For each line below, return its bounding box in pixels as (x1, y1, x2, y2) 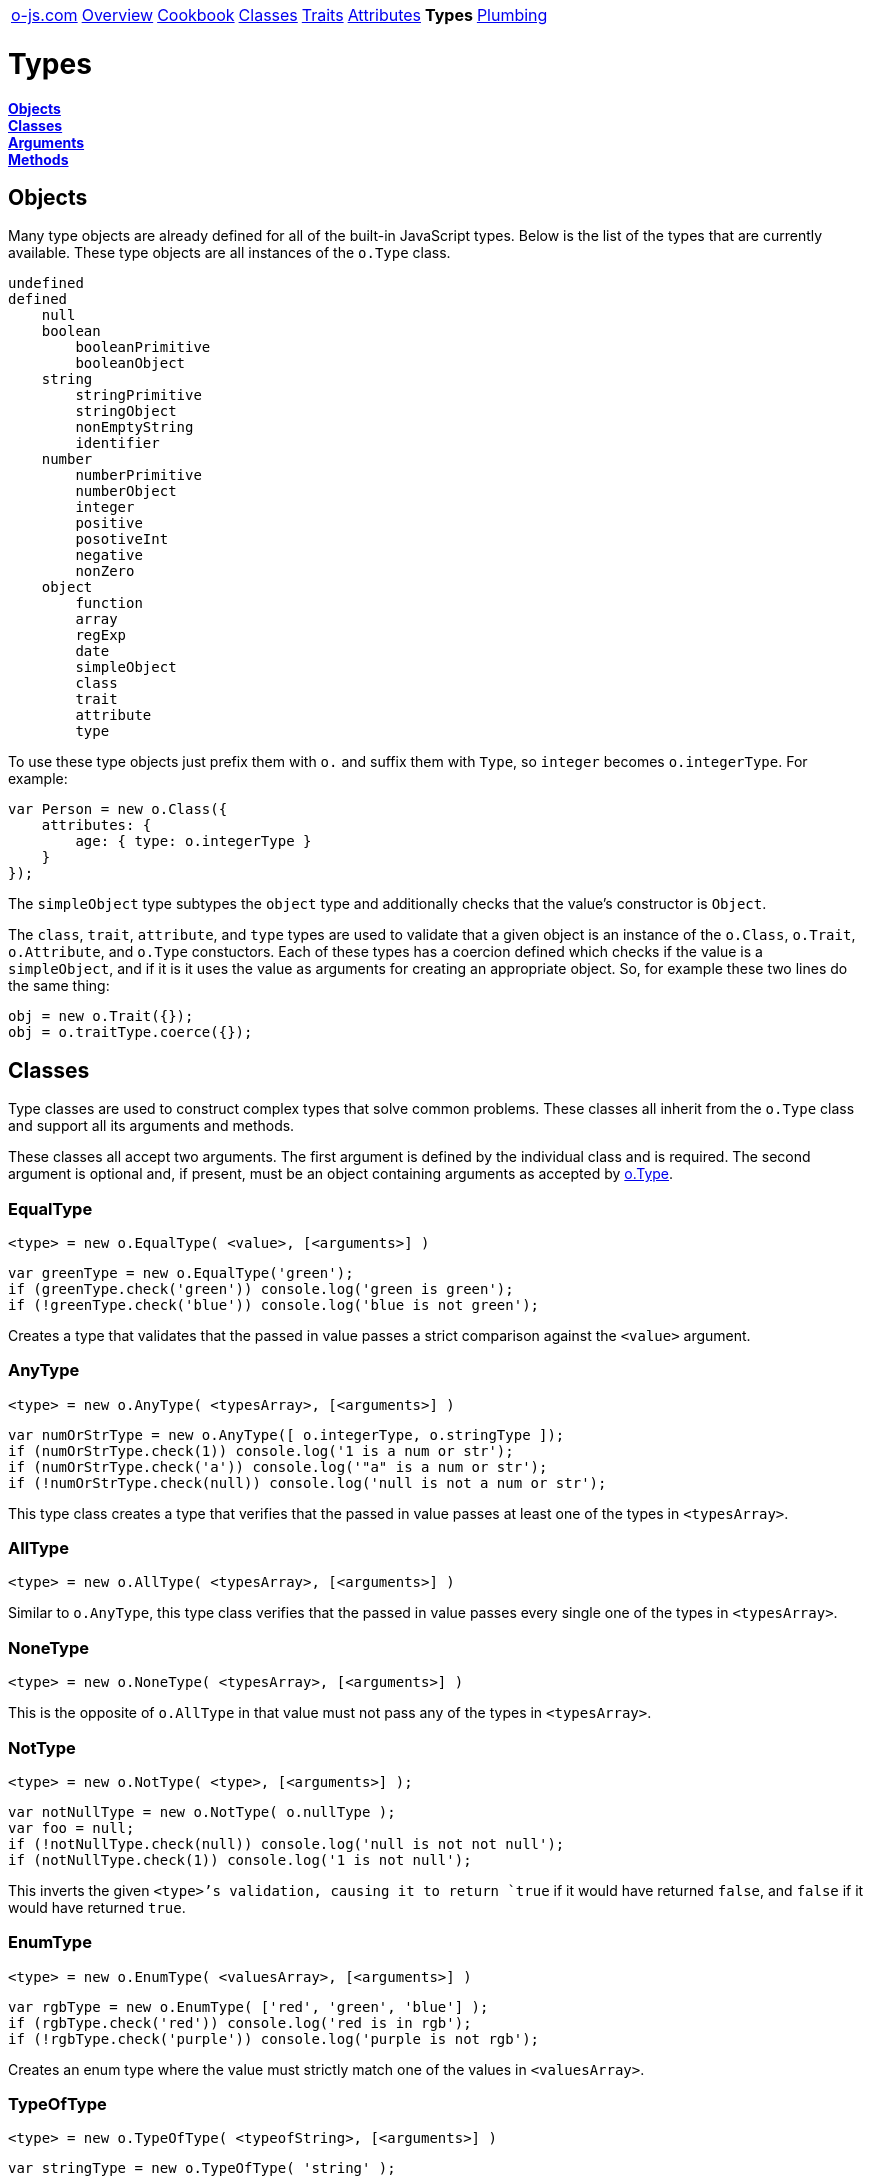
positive (75, 515, 143, 532)
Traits (301, 5, 344, 25)
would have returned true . (8, 1898, 186, 1916)
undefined (8, 275, 84, 292)
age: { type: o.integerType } (75, 833, 312, 850)
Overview (81, 5, 154, 25)
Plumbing (476, 5, 548, 25)
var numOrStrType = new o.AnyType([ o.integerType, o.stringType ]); (8, 1426, 565, 1443)
